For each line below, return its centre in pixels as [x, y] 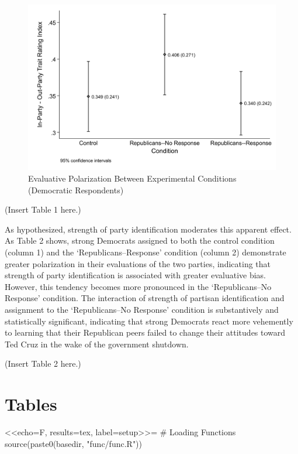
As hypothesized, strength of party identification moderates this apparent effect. [148, 229]
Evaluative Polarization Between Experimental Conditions [132, 178]
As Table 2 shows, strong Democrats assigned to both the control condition [140, 240]
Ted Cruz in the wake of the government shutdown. [97, 344]
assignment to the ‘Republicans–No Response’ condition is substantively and [142, 309]
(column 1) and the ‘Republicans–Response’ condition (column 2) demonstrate [145, 252]
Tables [31, 404]
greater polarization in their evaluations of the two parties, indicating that [138, 263]
